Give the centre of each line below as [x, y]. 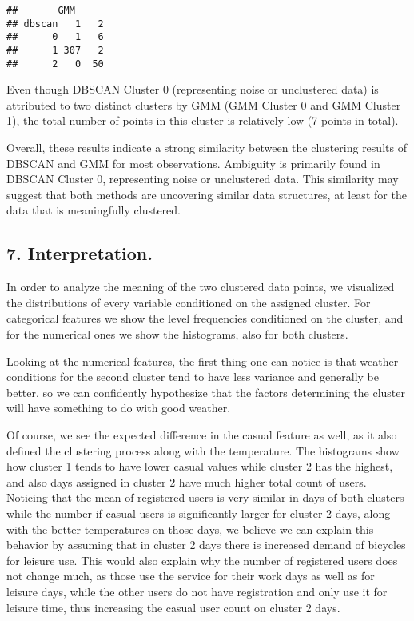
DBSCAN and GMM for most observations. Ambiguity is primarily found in [193, 163]
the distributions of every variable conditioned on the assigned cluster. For [189, 302]
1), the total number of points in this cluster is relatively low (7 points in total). [203, 120]
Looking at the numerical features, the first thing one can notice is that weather [203, 361]
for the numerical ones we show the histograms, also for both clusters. [177, 334]
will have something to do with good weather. [119, 408]
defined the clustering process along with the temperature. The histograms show [203, 450]
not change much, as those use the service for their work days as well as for [191, 576]
